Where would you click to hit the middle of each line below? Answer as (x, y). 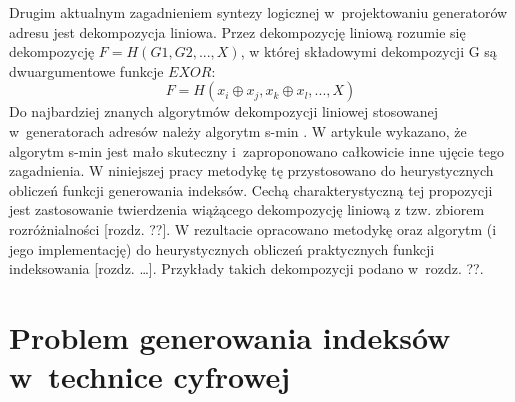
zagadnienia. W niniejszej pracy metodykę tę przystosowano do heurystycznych (251, 170)
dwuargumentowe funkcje (86, 70)
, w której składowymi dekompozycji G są (368, 51)
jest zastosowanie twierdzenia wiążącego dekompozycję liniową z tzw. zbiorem (247, 209)
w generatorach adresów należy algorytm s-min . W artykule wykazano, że (238, 130)
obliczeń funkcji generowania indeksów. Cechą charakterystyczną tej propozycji (251, 189)
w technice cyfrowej (150, 376)
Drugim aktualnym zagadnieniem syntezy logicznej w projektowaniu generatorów (258, 12)
